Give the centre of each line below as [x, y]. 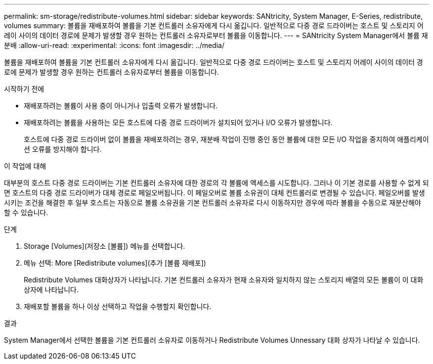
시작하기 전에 [24, 89]
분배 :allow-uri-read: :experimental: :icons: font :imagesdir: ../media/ [114, 45]
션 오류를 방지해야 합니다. [63, 149]
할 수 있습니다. [26, 212]
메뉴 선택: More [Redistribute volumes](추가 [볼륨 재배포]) [115, 263]
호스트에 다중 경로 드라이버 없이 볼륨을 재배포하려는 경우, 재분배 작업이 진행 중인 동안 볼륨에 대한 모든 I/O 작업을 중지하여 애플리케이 [226, 139]
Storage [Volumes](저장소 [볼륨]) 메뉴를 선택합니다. [105, 246]
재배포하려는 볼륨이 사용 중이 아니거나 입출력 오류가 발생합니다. [121, 106]
